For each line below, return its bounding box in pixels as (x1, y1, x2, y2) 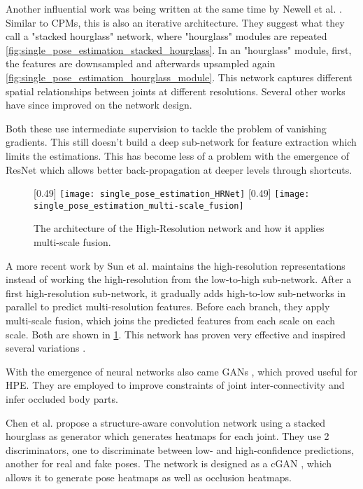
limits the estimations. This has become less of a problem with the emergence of (6, 148, 349, 163)
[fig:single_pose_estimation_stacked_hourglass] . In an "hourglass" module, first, (6, 42, 352, 57)
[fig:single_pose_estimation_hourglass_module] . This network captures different (6, 69, 353, 84)
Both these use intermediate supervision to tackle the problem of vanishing (6, 120, 327, 135)
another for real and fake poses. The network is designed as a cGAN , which (6, 456, 332, 471)
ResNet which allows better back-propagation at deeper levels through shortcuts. (6, 162, 353, 177)
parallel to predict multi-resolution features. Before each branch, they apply (6, 299, 330, 314)
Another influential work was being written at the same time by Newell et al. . (6, 1, 342, 15)
